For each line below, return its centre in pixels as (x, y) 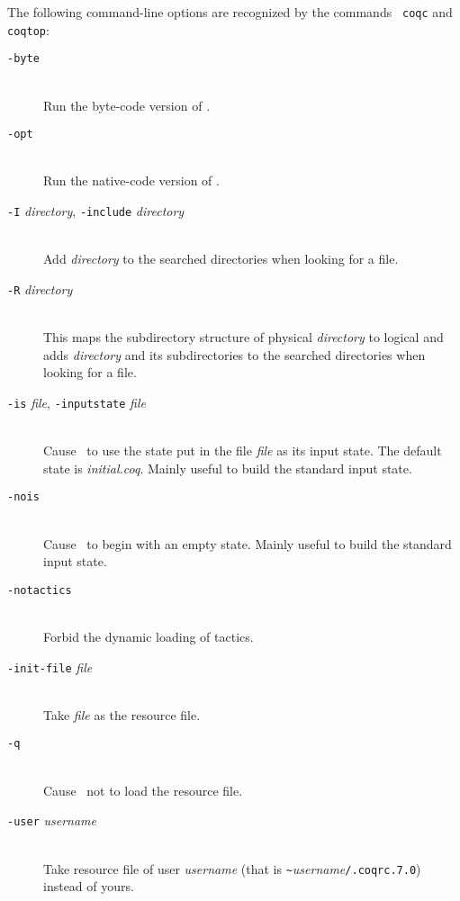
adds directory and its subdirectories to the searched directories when (235, 354)
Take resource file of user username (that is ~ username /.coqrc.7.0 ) (232, 868)
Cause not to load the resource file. (143, 790)
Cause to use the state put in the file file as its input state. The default (243, 450)
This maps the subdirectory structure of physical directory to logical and (244, 337)
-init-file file (50, 667)
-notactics (40, 590)
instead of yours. (89, 886)
